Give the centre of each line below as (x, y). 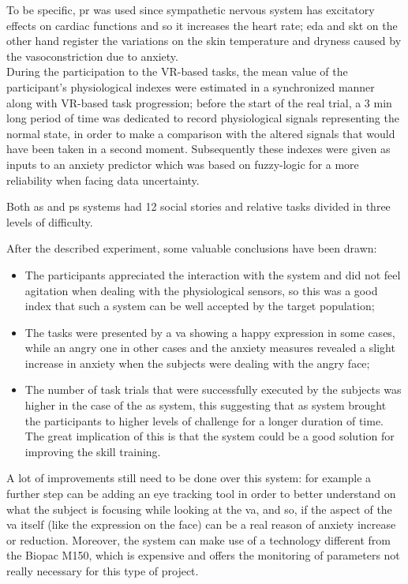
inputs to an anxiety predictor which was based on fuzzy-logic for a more (183, 164)
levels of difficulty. (50, 221)
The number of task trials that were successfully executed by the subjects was (213, 389)
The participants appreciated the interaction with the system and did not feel (213, 274)
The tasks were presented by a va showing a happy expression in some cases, (210, 332)
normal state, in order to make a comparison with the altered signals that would (201, 133)
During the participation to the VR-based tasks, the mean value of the (177, 71)
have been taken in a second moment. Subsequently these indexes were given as (198, 149)
